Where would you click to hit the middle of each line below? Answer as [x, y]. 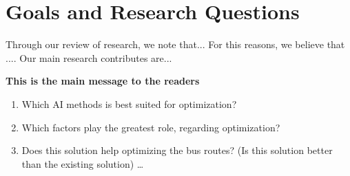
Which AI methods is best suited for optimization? [129, 103]
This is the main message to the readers [103, 81]
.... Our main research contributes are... [89, 57]
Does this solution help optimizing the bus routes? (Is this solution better [177, 150]
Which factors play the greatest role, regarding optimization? [151, 127]
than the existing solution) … [83, 163]
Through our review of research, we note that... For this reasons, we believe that [175, 44]
